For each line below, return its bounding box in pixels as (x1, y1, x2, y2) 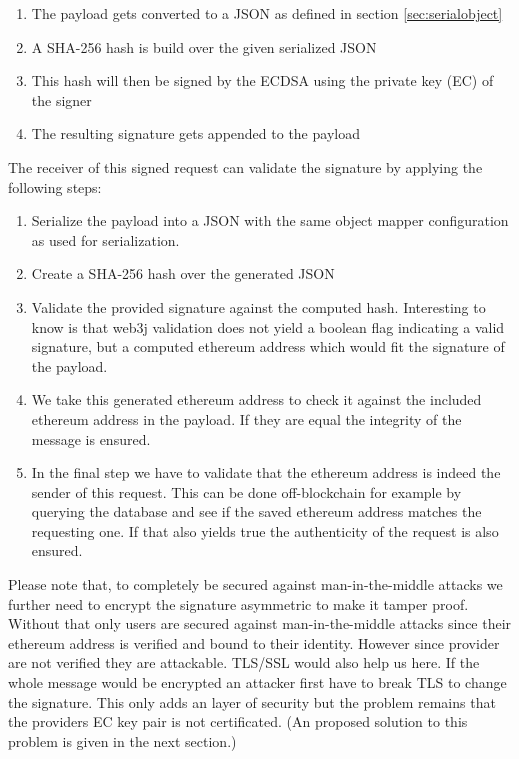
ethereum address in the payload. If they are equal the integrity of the (31, 408, 462, 429)
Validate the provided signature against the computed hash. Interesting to (31, 296, 486, 317)
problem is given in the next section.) (8, 730, 237, 751)
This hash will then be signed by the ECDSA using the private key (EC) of (31, 70, 494, 91)
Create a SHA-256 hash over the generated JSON (31, 263, 335, 284)
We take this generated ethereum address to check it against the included (31, 389, 482, 410)
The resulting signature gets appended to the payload (31, 123, 360, 144)
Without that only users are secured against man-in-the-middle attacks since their (8, 613, 512, 634)
